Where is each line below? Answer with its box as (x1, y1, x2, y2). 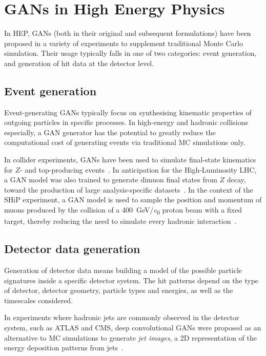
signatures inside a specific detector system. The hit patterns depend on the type (4, 275, 259, 285)
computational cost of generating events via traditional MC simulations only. (4, 137, 245, 148)
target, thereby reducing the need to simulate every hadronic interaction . (4, 216, 237, 226)
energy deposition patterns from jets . (4, 342, 124, 353)
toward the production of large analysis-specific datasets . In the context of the (4, 184, 253, 195)
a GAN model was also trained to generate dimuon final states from (4, 174, 217, 185)
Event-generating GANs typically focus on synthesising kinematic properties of (4, 107, 252, 117)
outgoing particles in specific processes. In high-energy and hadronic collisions (4, 117, 248, 128)
